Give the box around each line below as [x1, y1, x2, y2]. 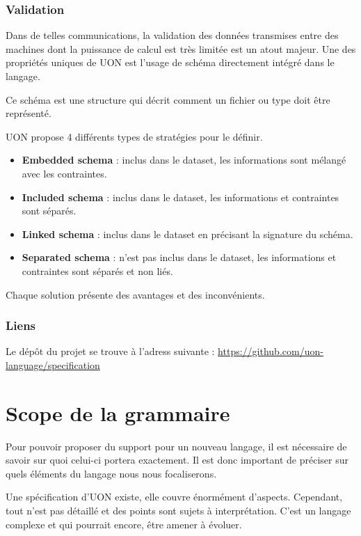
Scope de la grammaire [6, 398, 230, 427]
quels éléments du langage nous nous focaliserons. [6, 466, 217, 480]
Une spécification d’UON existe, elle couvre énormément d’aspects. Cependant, [6, 489, 343, 504]
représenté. [6, 106, 51, 120]
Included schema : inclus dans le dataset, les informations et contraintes [22, 189, 339, 204]
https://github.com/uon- [218, 344, 323, 358]
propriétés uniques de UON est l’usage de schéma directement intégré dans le [6, 55, 335, 70]
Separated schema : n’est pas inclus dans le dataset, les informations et [22, 250, 337, 265]
